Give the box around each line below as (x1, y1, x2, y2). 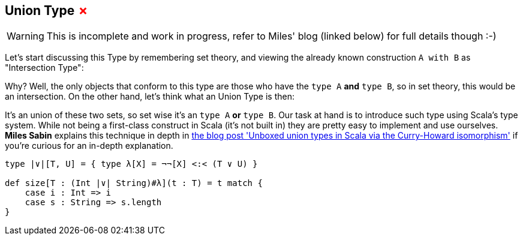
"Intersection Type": (5, 62, 84, 73)
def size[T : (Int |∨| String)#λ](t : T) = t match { (5, 178, 263, 188)
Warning (7, 30, 44, 43)
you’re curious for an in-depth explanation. (5, 140, 173, 151)
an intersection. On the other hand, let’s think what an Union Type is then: (5, 91, 295, 102)
